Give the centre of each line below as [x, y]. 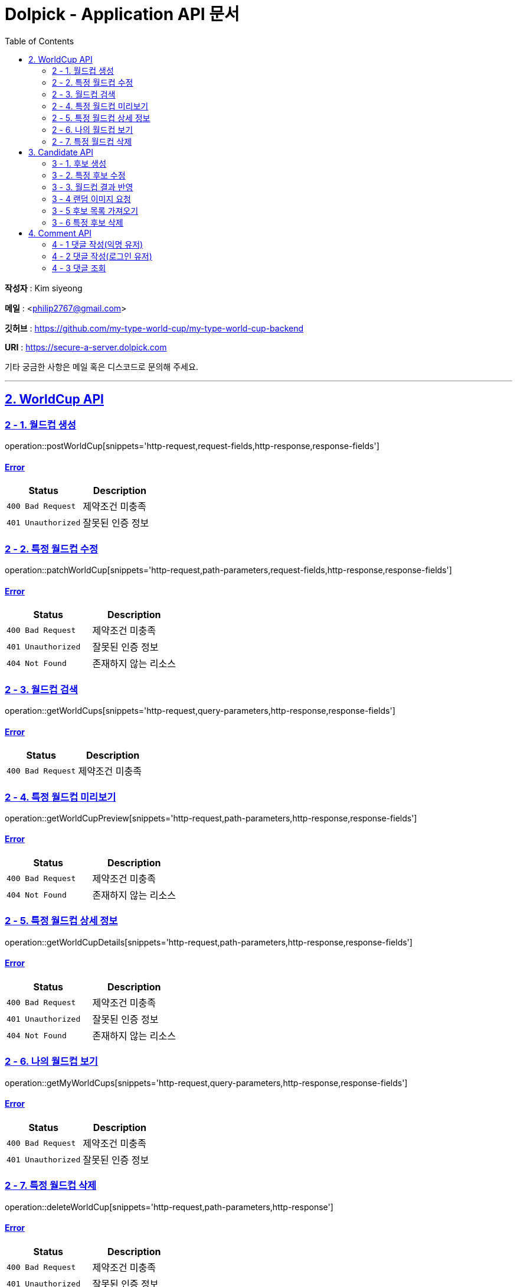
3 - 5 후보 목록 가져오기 [95, 210]
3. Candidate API [61, 152]
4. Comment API [60, 233]
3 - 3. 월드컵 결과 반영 [93, 187]
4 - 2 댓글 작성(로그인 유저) [102, 256]
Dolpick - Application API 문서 [122, 14]
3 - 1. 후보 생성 [79, 163]
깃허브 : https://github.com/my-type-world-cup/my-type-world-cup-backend [154, 328]
